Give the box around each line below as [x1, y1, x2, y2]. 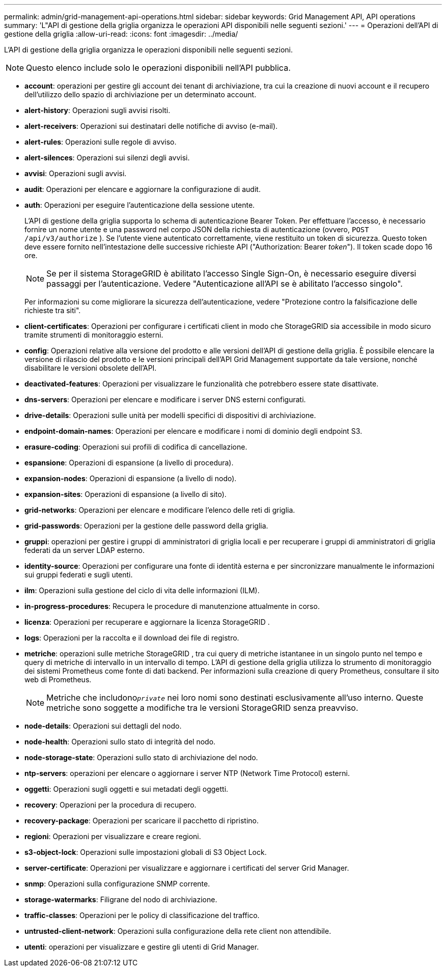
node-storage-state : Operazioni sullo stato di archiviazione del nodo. [24, 753, 258, 762]
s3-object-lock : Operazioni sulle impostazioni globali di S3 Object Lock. [24, 848, 267, 856]
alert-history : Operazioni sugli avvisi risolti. [24, 106, 171, 115]
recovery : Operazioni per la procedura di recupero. [24, 800, 197, 809]
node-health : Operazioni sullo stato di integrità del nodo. [24, 737, 216, 746]
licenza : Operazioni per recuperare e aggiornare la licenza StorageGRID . [24, 618, 270, 626]
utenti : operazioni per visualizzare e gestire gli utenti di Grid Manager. [24, 942, 259, 951]
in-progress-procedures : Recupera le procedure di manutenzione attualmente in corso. [24, 602, 320, 611]
